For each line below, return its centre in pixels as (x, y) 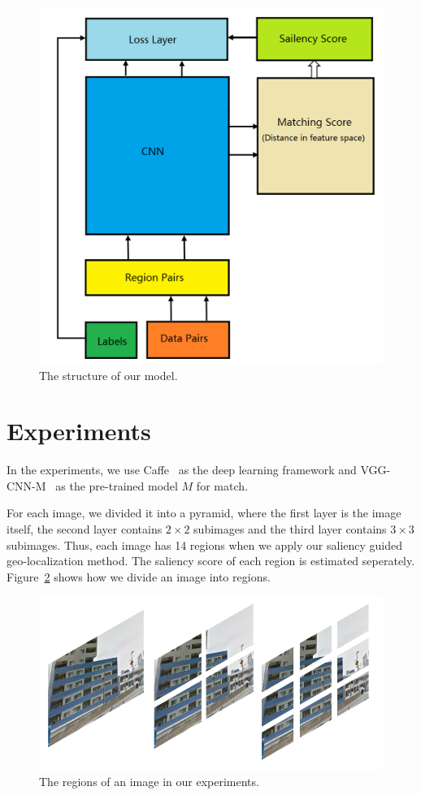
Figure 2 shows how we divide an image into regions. (139, 576)
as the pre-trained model (117, 485)
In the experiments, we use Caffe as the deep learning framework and (182, 470)
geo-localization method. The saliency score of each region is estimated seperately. (211, 561)
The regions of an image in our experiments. (149, 781)
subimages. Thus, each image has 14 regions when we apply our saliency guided (205, 544)
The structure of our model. (109, 375)
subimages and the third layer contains (290, 529)
